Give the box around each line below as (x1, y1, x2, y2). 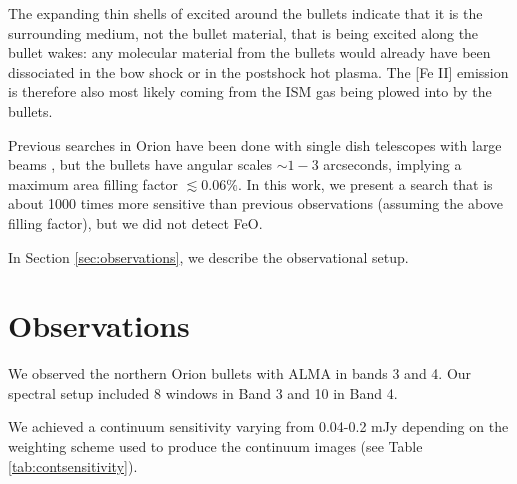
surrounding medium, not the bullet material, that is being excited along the (8, 22, 479, 43)
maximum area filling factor (8, 173, 179, 194)
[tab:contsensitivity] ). (8, 455, 138, 476)
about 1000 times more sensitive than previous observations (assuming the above (8, 193, 503, 214)
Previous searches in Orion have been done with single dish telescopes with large (8, 134, 502, 155)
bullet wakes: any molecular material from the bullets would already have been (8, 42, 491, 63)
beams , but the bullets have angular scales (8, 154, 272, 175)
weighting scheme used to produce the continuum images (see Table (8, 436, 423, 457)
